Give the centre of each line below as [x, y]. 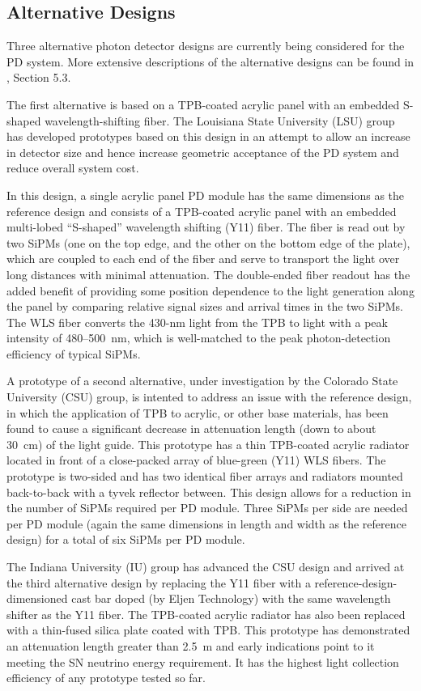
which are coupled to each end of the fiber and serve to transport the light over [203, 259]
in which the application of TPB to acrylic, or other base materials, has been [198, 412]
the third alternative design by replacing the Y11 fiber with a [159, 582]
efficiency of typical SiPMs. [74, 353]
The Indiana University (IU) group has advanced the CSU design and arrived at [206, 567]
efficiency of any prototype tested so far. [106, 678]
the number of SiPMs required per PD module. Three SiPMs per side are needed [207, 508]
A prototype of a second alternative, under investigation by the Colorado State [202, 381]
